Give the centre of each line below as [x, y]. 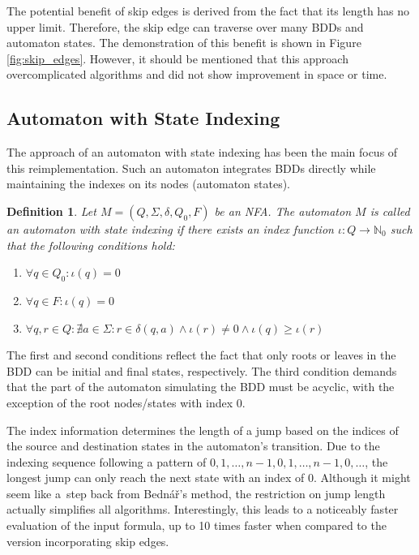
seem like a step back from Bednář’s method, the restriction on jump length [196, 493]
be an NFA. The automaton [283, 211]
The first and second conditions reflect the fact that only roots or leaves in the [201, 355]
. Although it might [362, 478]
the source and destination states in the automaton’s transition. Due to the [193, 446]
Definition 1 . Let [51, 211]
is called [390, 211]
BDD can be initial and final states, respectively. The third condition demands [202, 370]
